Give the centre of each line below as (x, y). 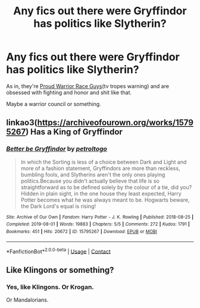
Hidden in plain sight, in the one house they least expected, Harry (101, 193)
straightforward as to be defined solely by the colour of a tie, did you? (106, 187)
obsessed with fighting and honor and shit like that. (69, 92)
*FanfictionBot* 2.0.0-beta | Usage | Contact (59, 251)
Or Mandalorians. (27, 300)
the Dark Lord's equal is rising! (58, 206)
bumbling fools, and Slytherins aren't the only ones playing (93, 174)
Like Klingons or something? (60, 270)
